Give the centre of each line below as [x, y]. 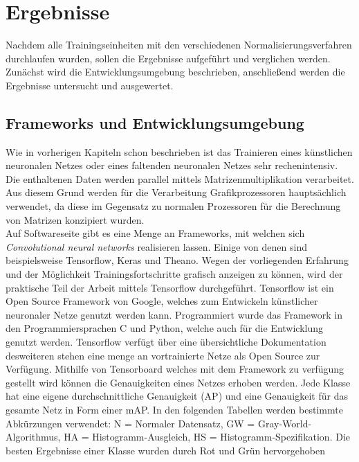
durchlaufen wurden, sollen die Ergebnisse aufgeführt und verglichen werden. [168, 58]
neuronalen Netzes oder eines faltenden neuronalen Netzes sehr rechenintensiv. [172, 165]
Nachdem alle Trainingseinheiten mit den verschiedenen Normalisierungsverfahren [179, 45]
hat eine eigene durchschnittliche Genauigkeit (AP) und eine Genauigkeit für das [177, 396]
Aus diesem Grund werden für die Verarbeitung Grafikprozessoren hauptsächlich [176, 192]
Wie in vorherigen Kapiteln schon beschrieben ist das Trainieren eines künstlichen [179, 151]
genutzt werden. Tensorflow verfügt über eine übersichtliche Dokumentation [166, 342]
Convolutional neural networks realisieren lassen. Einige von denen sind [156, 246]
